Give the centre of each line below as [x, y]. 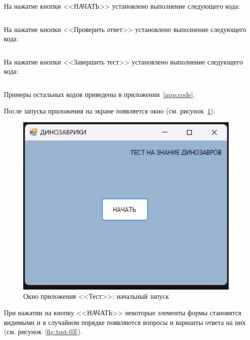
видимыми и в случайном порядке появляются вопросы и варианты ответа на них [125, 322]
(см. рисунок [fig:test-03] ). [43, 332]
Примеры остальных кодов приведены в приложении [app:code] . [100, 94]
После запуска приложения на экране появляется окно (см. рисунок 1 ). [109, 110]
